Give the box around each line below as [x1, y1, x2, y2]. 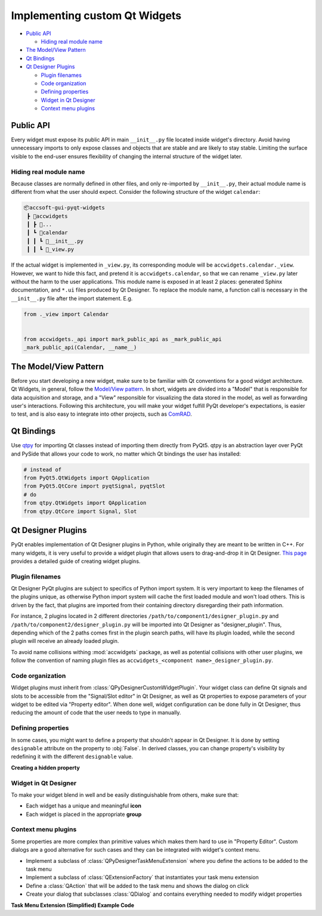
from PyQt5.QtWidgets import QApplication [23, 475, 150, 481]
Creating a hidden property [11, 764, 80, 771]
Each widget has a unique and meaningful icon [26, 802, 142, 809]
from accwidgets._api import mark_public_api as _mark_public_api [23, 336, 222, 342]
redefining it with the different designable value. [11, 753, 134, 760]
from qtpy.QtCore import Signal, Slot [23, 507, 137, 515]
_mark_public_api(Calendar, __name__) [23, 344, 137, 351]
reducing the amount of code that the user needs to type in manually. [11, 709, 181, 716]
